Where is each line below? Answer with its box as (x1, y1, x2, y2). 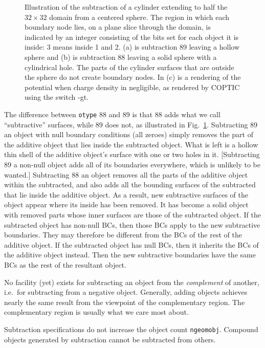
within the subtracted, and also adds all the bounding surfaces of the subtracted (4, 179, 256, 190)
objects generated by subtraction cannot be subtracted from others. (4, 334, 216, 344)
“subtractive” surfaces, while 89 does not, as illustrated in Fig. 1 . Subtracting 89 (4, 119, 258, 129)
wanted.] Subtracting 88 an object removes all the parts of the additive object (4, 169, 248, 180)
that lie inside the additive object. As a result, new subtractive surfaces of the (4, 189, 248, 200)
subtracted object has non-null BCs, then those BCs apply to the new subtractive (4, 219, 260, 230)
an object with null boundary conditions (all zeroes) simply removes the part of (4, 129, 253, 140)
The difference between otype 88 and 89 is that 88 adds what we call (4, 108, 220, 119)
